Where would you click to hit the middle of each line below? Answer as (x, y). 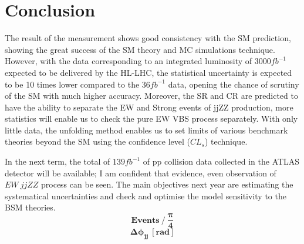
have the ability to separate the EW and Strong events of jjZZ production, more (149, 107)
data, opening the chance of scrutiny (234, 84)
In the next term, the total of (58, 161)
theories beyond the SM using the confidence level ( (97, 141)
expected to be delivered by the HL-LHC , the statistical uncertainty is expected (148, 72)
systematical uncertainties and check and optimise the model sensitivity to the (146, 195)
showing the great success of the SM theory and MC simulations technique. (140, 49)
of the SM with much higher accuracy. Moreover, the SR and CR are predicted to (151, 96)
